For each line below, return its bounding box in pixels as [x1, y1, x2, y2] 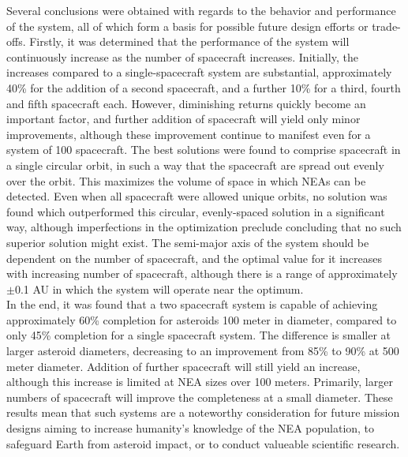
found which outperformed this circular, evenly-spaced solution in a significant [6, 203, 385, 219]
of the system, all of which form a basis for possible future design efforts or [6, 17, 369, 34]
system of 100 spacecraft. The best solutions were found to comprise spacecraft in [6, 141, 401, 158]
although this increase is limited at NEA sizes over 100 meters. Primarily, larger [6, 373, 393, 390]
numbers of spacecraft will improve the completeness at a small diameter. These [6, 388, 393, 405]
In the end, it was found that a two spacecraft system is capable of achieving [6, 296, 378, 313]
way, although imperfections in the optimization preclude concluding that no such [6, 219, 402, 235]
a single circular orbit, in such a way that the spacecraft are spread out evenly [6, 156, 384, 173]
